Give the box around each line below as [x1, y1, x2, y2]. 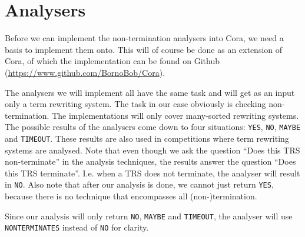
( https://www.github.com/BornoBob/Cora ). [5, 66, 165, 78]
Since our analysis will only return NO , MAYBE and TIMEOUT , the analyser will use [5, 209, 293, 222]
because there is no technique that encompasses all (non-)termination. [5, 190, 257, 202]
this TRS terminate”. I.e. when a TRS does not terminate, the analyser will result [5, 166, 300, 179]
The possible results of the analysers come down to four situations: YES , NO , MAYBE [5, 121, 301, 133]
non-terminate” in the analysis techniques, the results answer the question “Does [5, 155, 296, 168]
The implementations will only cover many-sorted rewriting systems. [52, 109, 299, 121]
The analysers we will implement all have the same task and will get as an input [5, 86, 295, 98]
